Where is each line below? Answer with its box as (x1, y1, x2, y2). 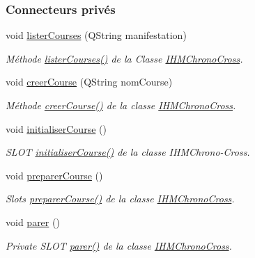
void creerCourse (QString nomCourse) (6, 74, 173, 89)
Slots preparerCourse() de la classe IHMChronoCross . (6, 191, 235, 206)
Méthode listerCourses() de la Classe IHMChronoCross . (6, 51, 243, 65)
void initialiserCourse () (6, 121, 107, 136)
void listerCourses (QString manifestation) (6, 28, 187, 42)
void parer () (6, 214, 60, 229)
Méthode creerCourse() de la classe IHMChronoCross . (6, 98, 236, 112)
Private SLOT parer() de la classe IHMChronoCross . (6, 238, 232, 252)
